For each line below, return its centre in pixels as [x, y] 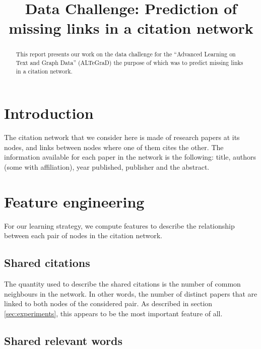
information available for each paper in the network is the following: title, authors [130, 157]
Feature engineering [74, 201]
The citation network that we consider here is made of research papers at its [122, 137]
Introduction [49, 113]
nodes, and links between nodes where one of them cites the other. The [114, 147]
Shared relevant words [63, 340]
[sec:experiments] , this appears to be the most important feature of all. [113, 313]
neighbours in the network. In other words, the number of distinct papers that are [131, 293]
